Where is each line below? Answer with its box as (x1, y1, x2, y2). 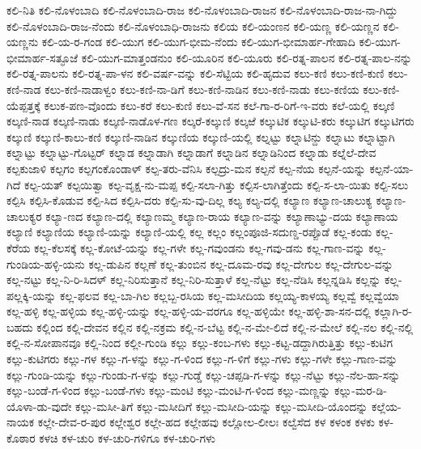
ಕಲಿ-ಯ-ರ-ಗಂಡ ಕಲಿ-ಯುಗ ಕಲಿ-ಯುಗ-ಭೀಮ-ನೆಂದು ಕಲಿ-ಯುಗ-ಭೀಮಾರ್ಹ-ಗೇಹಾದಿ (41, 33, 355, 50)
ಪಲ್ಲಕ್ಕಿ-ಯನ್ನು (6, 286, 57, 303)
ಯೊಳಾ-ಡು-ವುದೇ (6, 397, 72, 414)
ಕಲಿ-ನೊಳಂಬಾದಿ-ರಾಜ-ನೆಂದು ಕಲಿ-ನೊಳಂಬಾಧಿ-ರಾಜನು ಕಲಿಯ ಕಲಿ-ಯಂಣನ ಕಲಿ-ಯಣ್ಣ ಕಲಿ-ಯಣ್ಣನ (6, 17, 380, 34)
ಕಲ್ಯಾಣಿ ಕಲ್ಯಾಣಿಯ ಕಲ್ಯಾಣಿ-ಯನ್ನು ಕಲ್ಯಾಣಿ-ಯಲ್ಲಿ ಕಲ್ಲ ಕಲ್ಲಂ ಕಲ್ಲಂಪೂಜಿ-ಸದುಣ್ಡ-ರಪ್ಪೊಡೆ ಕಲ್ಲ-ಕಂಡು (6, 223, 372, 240)
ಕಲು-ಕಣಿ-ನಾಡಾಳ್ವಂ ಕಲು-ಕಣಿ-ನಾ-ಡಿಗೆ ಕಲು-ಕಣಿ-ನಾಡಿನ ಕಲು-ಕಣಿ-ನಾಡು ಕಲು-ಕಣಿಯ (45, 80, 359, 97)
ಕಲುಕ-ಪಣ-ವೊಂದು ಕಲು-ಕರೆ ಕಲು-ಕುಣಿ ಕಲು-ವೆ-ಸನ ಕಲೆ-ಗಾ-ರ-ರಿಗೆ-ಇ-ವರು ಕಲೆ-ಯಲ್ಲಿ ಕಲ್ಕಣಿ (44, 96, 395, 113)
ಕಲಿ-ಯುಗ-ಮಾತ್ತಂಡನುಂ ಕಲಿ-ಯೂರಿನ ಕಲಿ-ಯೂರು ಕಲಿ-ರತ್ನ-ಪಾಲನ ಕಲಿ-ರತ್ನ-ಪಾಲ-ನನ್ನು (81, 49, 412, 66)
